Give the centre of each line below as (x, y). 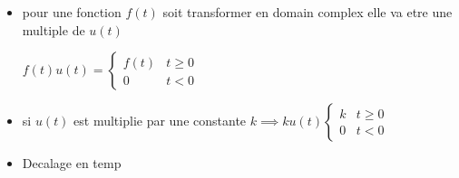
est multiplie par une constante (160, 121)
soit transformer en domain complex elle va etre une (308, 12)
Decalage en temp (72, 163)
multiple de (54, 29)
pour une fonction (72, 12)
